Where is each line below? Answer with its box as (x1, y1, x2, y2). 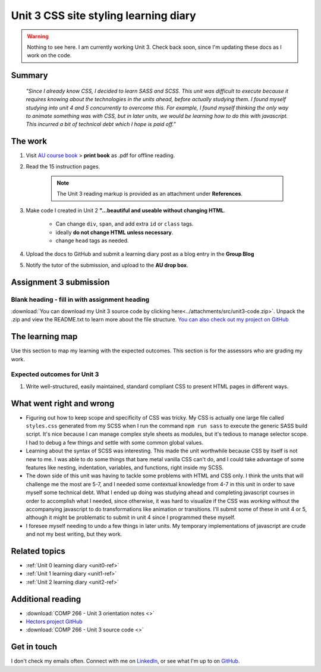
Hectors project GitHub (26, 618, 83, 625)
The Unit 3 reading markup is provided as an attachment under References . (56, 190, 243, 198)
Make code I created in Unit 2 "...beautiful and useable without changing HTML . (26, 207, 226, 214)
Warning (27, 33, 49, 40)
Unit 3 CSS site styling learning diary (11, 9, 196, 22)
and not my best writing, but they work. (26, 530, 122, 538)
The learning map (11, 332, 78, 342)
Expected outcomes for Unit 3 (11, 370, 99, 379)
